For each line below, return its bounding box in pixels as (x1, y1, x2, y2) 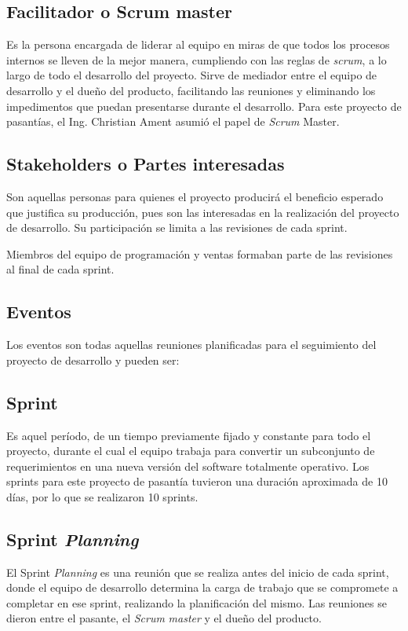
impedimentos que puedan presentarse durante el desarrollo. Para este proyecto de (6, 97, 402, 114)
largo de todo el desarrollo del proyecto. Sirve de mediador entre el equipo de (6, 67, 377, 83)
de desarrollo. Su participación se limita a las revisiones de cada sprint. (6, 219, 348, 236)
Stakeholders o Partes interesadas (6, 152, 285, 176)
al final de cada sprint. (6, 261, 115, 277)
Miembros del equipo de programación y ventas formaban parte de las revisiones (6, 245, 393, 262)
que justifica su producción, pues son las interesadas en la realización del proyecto (6, 204, 399, 220)
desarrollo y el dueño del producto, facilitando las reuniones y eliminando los (6, 82, 376, 98)
